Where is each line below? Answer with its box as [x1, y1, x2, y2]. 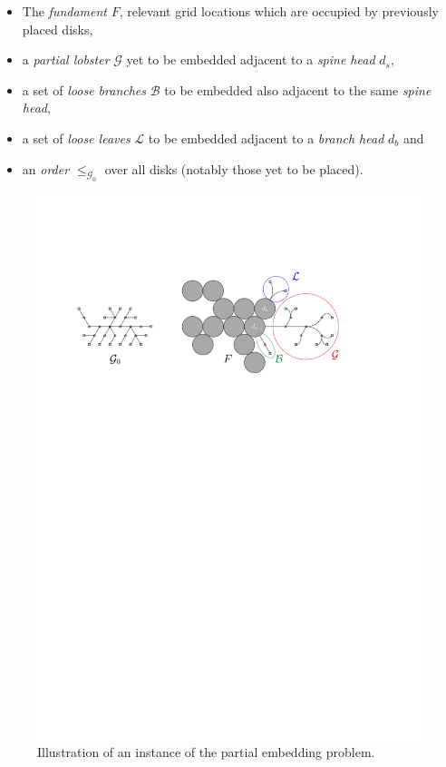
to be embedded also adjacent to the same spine [164, 80, 431, 99]
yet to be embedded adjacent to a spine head [126, 50, 375, 69]
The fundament [22, 2, 107, 20]
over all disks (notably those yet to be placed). [104, 159, 364, 178]
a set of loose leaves [22, 128, 131, 147]
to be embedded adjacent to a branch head [148, 128, 384, 147]
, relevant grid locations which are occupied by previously [119, 2, 439, 20]
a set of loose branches [22, 80, 147, 99]
